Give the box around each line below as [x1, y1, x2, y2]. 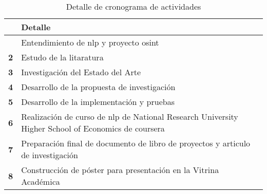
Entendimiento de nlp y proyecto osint [21, 36, 159, 48]
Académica [21, 176, 60, 187]
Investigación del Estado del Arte [21, 66, 141, 78]
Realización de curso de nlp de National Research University [21, 111, 238, 122]
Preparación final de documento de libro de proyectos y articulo [21, 137, 251, 149]
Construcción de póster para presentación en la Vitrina [21, 164, 219, 176]
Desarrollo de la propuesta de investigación [21, 81, 176, 93]
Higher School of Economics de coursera [21, 122, 165, 134]
